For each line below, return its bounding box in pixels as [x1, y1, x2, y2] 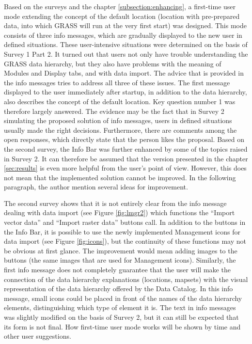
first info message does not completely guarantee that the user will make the [4, 265, 231, 275]
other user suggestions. [4, 331, 71, 341]
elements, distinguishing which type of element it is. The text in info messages [4, 302, 236, 313]
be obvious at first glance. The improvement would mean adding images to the [4, 245, 237, 255]
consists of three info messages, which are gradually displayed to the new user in [4, 30, 242, 40]
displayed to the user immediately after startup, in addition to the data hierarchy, [4, 87, 247, 97]
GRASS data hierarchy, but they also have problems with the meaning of [4, 58, 221, 68]
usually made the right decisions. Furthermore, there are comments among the [4, 125, 237, 135]
